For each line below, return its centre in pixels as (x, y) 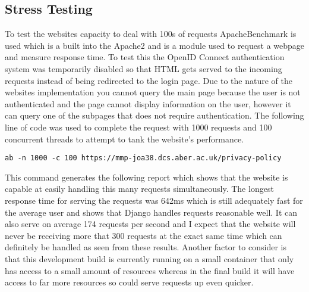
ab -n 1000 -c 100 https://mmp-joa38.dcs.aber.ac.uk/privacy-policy (143, 158)
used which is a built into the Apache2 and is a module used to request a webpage (155, 45)
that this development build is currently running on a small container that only (149, 258)
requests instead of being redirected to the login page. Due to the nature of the (149, 80)
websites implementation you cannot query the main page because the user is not (153, 92)
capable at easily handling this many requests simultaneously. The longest (139, 189)
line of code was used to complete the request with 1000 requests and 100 (138, 127)
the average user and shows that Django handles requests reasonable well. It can (151, 212)
